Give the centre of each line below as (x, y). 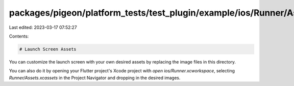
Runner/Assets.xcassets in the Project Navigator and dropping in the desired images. (95, 78)
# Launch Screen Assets (48, 49)
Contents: (19, 36)
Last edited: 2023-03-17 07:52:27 (43, 27)
